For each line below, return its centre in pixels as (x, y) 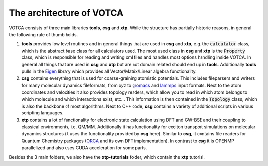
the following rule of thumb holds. (44, 34)
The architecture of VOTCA (66, 13)
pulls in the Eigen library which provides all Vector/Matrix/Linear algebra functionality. (109, 71)
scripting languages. (42, 113)
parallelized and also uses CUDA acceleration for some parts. (84, 148)
